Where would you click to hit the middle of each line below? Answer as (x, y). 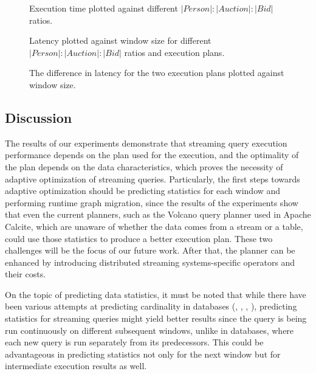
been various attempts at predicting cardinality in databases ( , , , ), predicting (151, 306)
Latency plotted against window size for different (120, 40)
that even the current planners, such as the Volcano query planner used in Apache (158, 214)
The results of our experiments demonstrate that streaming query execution (146, 143)
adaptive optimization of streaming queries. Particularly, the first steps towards (153, 178)
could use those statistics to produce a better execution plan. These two (139, 238)
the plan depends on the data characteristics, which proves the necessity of (144, 166)
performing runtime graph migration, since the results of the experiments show (152, 202)
